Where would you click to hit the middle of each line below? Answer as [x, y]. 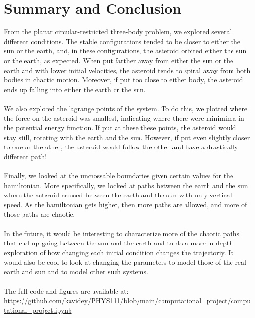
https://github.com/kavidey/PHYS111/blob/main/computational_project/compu [127, 300]
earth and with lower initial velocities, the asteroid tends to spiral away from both [127, 70]
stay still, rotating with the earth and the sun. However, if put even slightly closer [127, 137]
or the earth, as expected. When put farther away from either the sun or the [119, 60]
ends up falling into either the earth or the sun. [75, 89]
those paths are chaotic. [40, 214]
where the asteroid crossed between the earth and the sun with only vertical [118, 195]
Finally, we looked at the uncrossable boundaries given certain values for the [119, 176]
